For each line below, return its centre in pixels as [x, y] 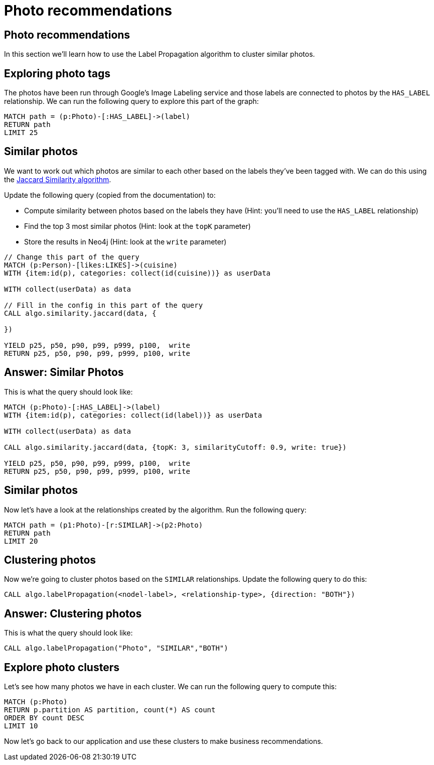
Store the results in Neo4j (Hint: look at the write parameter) [125, 241]
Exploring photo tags [57, 73]
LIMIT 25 [21, 133]
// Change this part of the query [72, 257]
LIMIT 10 [21, 726]
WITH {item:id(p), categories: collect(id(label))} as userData [133, 415]
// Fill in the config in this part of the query [104, 305]
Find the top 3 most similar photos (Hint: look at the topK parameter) [137, 226]
